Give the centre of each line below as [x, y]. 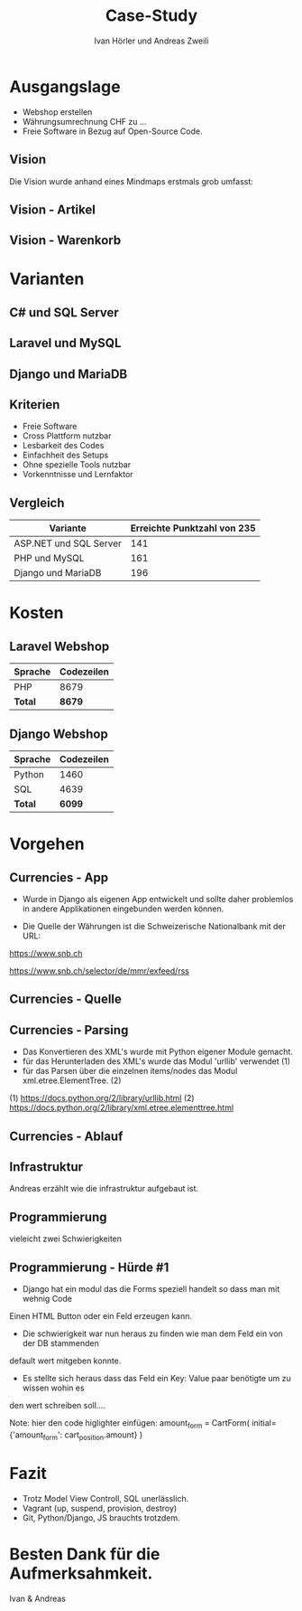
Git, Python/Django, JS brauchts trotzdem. [101, 1517]
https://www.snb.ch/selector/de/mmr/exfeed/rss [99, 971]
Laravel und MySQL [65, 343]
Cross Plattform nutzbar [67, 436]
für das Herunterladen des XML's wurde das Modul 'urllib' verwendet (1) [156, 1061]
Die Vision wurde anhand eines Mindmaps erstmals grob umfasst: [132, 181]
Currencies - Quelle [65, 999]
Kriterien [35, 405]
